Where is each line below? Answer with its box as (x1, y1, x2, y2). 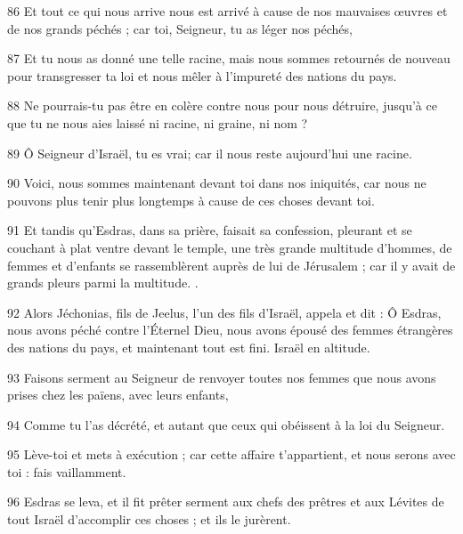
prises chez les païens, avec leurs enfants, (7, 385, 229, 404)
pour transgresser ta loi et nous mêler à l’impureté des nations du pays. (7, 66, 397, 85)
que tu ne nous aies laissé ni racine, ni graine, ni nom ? (7, 113, 308, 132)
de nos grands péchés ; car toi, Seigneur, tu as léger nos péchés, (7, 19, 353, 37)
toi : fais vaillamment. (7, 462, 126, 481)
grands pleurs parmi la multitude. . (7, 273, 199, 292)
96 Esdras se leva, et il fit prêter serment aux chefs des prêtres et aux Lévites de (7, 492, 444, 511)
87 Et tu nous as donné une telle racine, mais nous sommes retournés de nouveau (7, 49, 451, 68)
